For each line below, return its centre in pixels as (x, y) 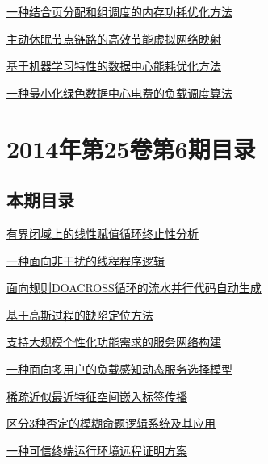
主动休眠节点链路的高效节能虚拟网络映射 (114, 38)
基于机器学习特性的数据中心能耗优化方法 (114, 66)
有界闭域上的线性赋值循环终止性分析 (103, 233)
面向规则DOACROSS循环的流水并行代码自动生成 (134, 288)
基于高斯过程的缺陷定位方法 (80, 314)
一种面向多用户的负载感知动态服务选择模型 (119, 368)
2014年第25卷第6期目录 (131, 148)
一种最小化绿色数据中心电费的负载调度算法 (119, 92)
